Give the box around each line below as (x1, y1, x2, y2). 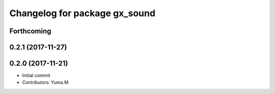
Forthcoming (9, 27, 51, 35)
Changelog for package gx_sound (9, 8, 155, 19)
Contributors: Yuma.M (22, 79, 69, 85)
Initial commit (22, 72, 50, 78)
